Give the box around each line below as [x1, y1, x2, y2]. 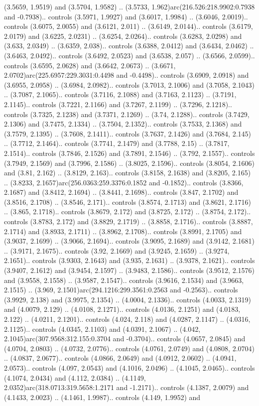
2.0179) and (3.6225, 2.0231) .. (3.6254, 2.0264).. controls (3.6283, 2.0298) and [4, 30, 242, 41]
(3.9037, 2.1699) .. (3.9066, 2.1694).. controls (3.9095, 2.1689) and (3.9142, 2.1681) [4, 236, 255, 246]
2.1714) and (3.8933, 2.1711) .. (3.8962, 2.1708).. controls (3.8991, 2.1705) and [4, 226, 242, 236]
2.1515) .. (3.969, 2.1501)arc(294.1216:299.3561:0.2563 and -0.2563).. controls [4, 284, 238, 295]
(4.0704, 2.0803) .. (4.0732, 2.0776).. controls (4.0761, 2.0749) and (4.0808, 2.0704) [4, 343, 255, 353]
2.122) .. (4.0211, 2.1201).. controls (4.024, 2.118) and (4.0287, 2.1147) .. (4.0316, [4, 314, 251, 324]
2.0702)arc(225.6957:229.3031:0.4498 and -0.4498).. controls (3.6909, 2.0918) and [4, 70, 249, 80]
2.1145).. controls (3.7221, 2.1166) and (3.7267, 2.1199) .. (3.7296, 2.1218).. [4, 99, 232, 109]
